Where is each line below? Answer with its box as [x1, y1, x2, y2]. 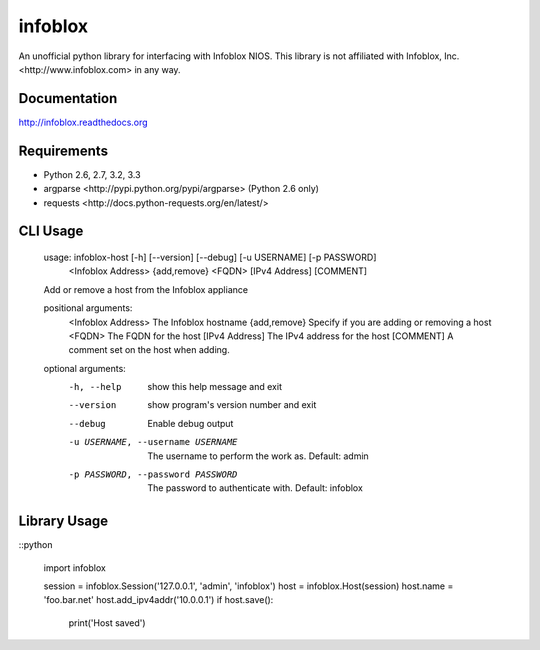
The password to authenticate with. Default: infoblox [147, 482, 364, 494]
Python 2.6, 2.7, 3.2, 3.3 [43, 168, 141, 180]
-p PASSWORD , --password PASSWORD [68, 469, 238, 480]
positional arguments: [43, 302, 133, 314]
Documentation [18, 90, 118, 107]
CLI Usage [18, 223, 84, 240]
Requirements [18, 142, 109, 159]
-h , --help [68, 381, 122, 393]
